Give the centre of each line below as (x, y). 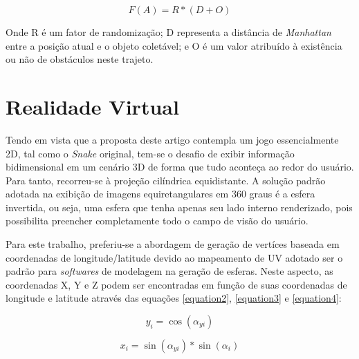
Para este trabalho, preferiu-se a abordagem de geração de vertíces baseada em (173, 244)
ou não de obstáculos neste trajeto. (80, 59)
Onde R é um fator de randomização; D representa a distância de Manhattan (168, 32)
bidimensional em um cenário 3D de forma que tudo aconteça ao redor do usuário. (180, 167)
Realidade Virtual (92, 106)
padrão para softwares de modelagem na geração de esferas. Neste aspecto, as (169, 271)
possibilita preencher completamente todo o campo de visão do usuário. (157, 221)
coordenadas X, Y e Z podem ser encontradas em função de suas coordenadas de (176, 284)
